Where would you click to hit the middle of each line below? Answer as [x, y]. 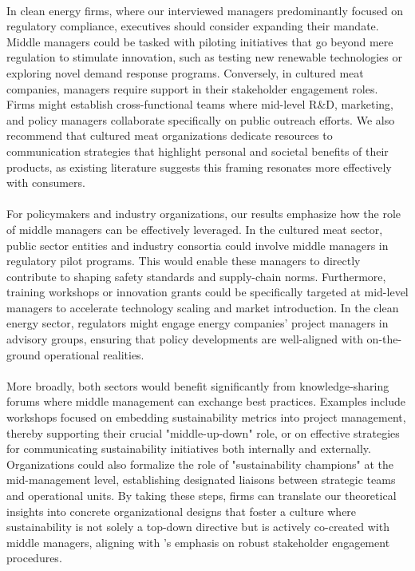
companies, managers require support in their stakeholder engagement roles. [192, 88]
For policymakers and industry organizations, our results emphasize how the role [204, 214]
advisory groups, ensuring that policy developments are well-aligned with [185, 339]
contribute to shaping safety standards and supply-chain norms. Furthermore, [196, 276]
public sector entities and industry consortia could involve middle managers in [198, 245]
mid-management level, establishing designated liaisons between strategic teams [201, 480]
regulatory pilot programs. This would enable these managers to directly [184, 261]
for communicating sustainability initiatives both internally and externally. [189, 448]
